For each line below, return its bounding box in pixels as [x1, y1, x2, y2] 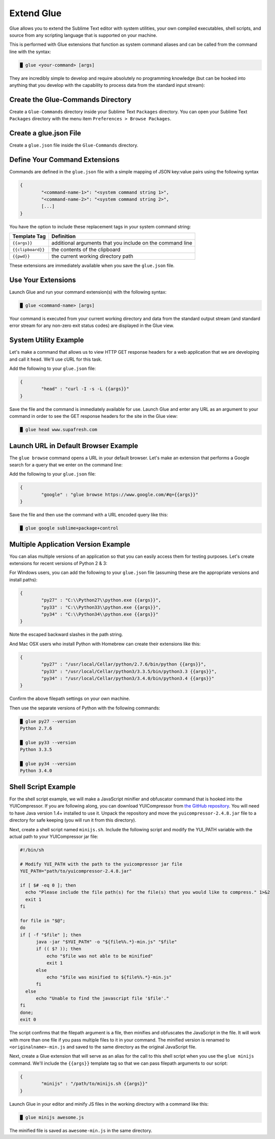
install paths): [9, 577, 38, 583]
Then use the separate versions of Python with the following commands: [9, 705, 160, 711]
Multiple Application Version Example [9, 540, 131, 548]
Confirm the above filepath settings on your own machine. [9, 695, 131, 702]
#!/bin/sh [20, 847, 44, 852]
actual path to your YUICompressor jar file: [9, 833, 98, 839]
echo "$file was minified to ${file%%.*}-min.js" [46, 974, 172, 980]
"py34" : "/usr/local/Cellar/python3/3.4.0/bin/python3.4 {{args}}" [41, 675, 214, 681]
